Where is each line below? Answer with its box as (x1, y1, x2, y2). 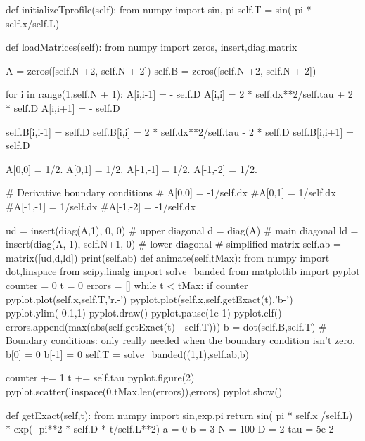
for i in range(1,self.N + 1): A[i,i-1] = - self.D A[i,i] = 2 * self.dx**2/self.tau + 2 (6, 87, 353, 101)
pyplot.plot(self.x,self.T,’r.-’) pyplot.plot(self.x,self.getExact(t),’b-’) (6, 291, 293, 306)
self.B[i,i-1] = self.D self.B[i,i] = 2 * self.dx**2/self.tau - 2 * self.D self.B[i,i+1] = (6, 124, 354, 139)
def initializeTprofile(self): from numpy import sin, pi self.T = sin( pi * (6, 2, 312, 16)
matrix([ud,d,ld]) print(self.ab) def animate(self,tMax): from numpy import (6, 250, 330, 264)
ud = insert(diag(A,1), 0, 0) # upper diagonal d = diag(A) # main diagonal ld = (6, 222, 359, 237)
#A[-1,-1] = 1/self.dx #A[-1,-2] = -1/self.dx (6, 198, 196, 213)
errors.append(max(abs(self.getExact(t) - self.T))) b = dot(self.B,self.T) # (6, 319, 327, 333)
